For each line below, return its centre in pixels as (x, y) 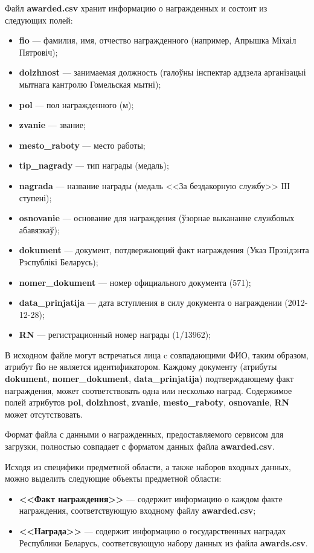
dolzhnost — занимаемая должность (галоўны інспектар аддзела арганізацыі (162, 72)
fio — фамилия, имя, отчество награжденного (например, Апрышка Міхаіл (158, 40)
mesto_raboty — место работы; (82, 145)
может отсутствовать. (44, 414)
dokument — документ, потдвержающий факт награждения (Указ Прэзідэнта (164, 250)
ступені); (35, 197)
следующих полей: (39, 20)
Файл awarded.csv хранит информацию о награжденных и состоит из (136, 8)
